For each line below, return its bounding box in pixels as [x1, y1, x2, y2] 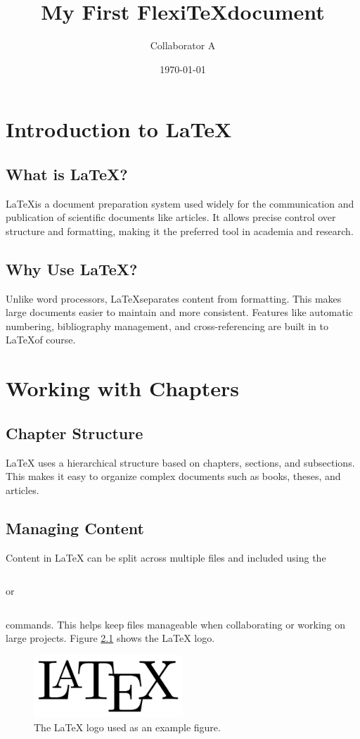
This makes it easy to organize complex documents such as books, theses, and [6, 469, 341, 484]
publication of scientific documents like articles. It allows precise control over [6, 210, 336, 225]
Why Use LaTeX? [6, 258, 138, 279]
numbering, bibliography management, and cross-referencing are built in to [6, 318, 328, 333]
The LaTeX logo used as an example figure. [34, 719, 221, 734]
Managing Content [6, 517, 145, 538]
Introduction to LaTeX [6, 115, 232, 144]
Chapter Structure [6, 422, 143, 443]
